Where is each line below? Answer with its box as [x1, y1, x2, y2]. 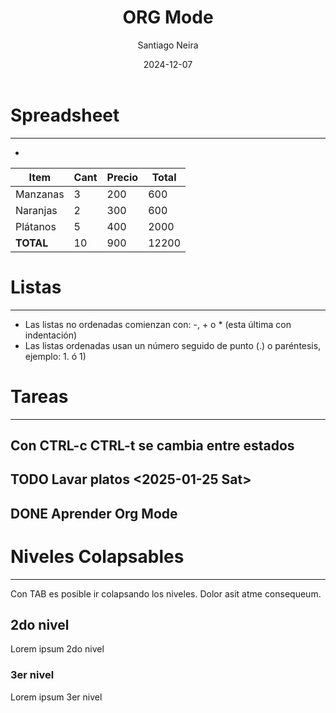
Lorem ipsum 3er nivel [10, 691, 103, 703]
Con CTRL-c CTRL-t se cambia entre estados [10, 437, 295, 454]
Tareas [10, 385, 69, 408]
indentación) [24, 329, 78, 341]
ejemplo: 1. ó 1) [24, 350, 87, 362]
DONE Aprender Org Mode [10, 505, 178, 522]
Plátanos [15, 219, 57, 233]
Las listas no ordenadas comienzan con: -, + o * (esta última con [24, 318, 292, 330]
